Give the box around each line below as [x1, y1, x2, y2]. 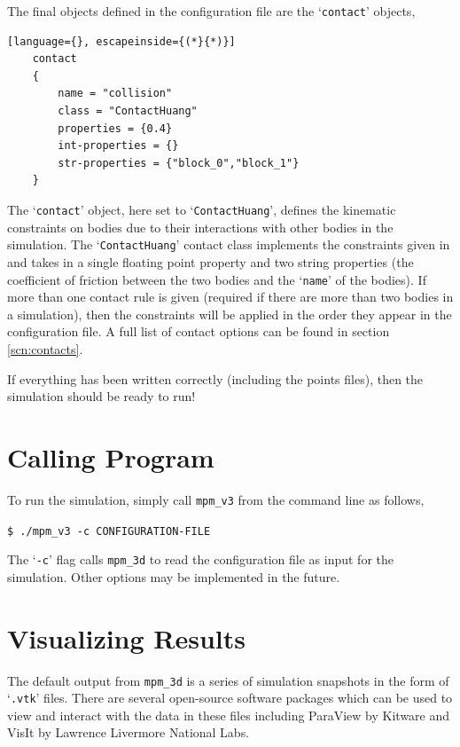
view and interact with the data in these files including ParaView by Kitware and [7, 705, 450, 724]
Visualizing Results [7, 619, 246, 656]
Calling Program [7, 438, 214, 475]
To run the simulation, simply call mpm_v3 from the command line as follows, [7, 490, 425, 508]
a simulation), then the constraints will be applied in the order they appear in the [7, 304, 452, 323]
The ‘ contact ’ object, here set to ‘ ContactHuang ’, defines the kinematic [7, 201, 396, 218]
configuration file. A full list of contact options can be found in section [7, 322, 390, 341]
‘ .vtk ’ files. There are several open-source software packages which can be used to [7, 688, 453, 707]
